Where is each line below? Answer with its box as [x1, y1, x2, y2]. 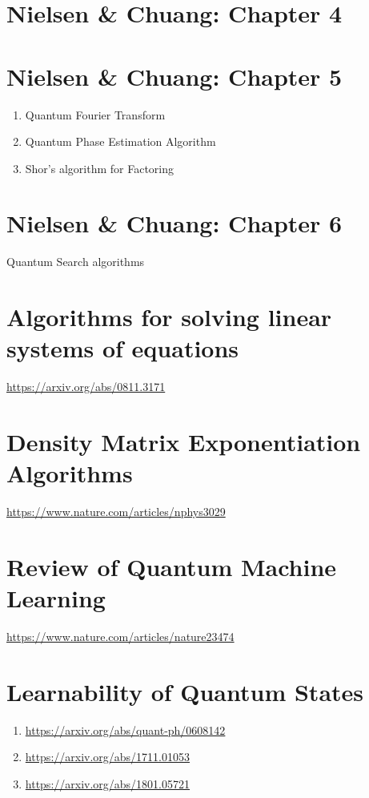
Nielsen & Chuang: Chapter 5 [6, 59, 343, 92]
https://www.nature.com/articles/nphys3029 [6, 503, 226, 520]
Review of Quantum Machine [6, 550, 337, 582]
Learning [6, 582, 106, 615]
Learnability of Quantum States [6, 675, 364, 707]
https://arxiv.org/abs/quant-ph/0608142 [25, 721, 226, 738]
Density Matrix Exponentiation [6, 425, 361, 458]
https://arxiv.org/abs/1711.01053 [25, 748, 191, 765]
